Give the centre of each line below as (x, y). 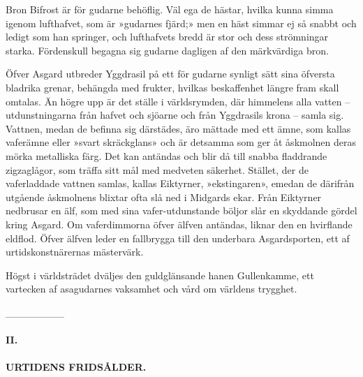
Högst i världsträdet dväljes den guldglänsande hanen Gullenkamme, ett (160, 275)
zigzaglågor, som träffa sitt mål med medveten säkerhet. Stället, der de (157, 169)
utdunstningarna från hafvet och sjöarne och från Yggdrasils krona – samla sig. (175, 115)
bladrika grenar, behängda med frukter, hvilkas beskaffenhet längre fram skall (172, 87)
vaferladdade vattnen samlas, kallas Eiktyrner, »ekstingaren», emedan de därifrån (180, 183)
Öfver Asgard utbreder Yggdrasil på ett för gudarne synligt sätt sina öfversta (170, 74)
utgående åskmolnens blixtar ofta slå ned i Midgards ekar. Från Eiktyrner (164, 197)
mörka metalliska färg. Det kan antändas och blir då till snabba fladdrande (166, 155)
